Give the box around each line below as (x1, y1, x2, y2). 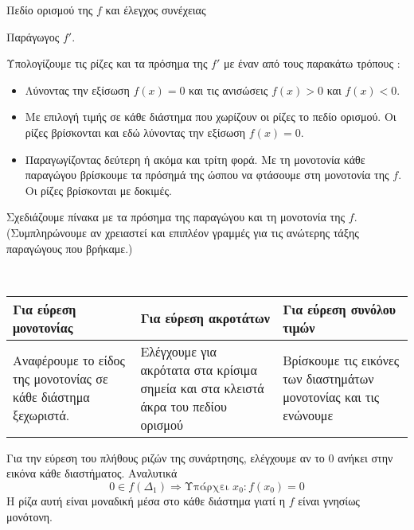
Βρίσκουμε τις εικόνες (283, 351, 400, 370)
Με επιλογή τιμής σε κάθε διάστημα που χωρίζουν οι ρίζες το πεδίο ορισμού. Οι (25, 108, 396, 125)
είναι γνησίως (298, 492, 360, 509)
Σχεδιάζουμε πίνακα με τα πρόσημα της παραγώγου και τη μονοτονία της (6, 208, 346, 225)
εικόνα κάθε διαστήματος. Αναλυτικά (6, 465, 178, 481)
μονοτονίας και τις (283, 388, 380, 407)
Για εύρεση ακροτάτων (140, 309, 270, 328)
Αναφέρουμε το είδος (13, 351, 125, 370)
